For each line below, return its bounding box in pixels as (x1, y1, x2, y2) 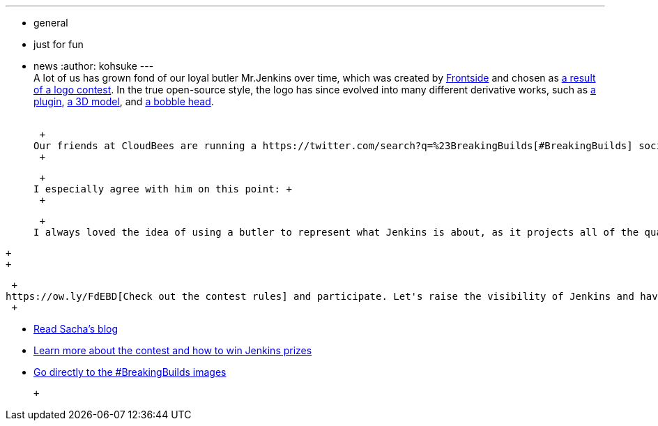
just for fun (33, 38, 84, 50)
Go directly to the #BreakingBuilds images (33, 366, 227, 378)
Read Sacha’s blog (33, 323, 118, 335)
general (33, 17, 68, 29)
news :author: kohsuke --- (33, 60, 154, 72)
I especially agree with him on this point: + (33, 183, 292, 195)
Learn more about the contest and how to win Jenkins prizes (33, 344, 312, 356)
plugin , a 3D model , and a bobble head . (33, 96, 214, 107)
